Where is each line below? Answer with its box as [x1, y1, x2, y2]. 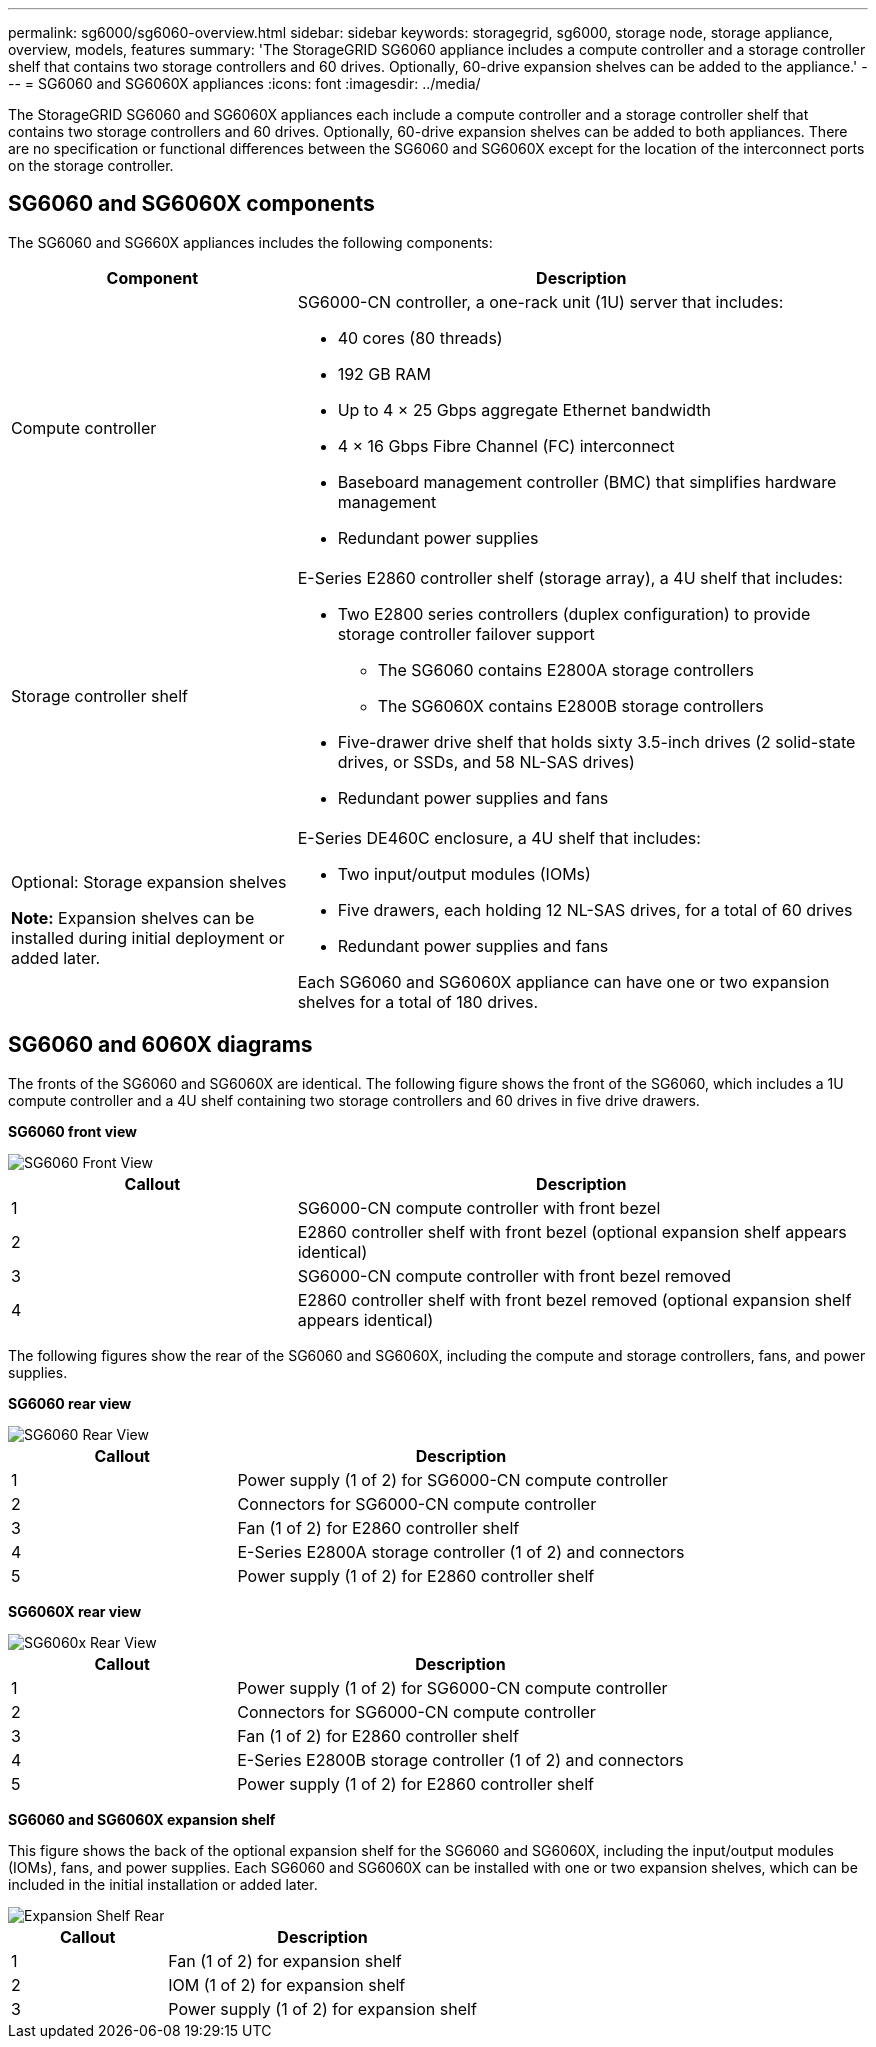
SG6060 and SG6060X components [8, 191, 375, 217]
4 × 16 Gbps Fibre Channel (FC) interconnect [337, 435, 675, 456]
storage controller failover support [337, 623, 595, 644]
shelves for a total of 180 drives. [297, 991, 539, 1012]
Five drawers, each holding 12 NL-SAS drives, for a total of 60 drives [337, 899, 853, 920]
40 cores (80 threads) [337, 327, 503, 348]
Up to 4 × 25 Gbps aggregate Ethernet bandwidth [337, 399, 711, 420]
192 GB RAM [337, 363, 432, 384]
